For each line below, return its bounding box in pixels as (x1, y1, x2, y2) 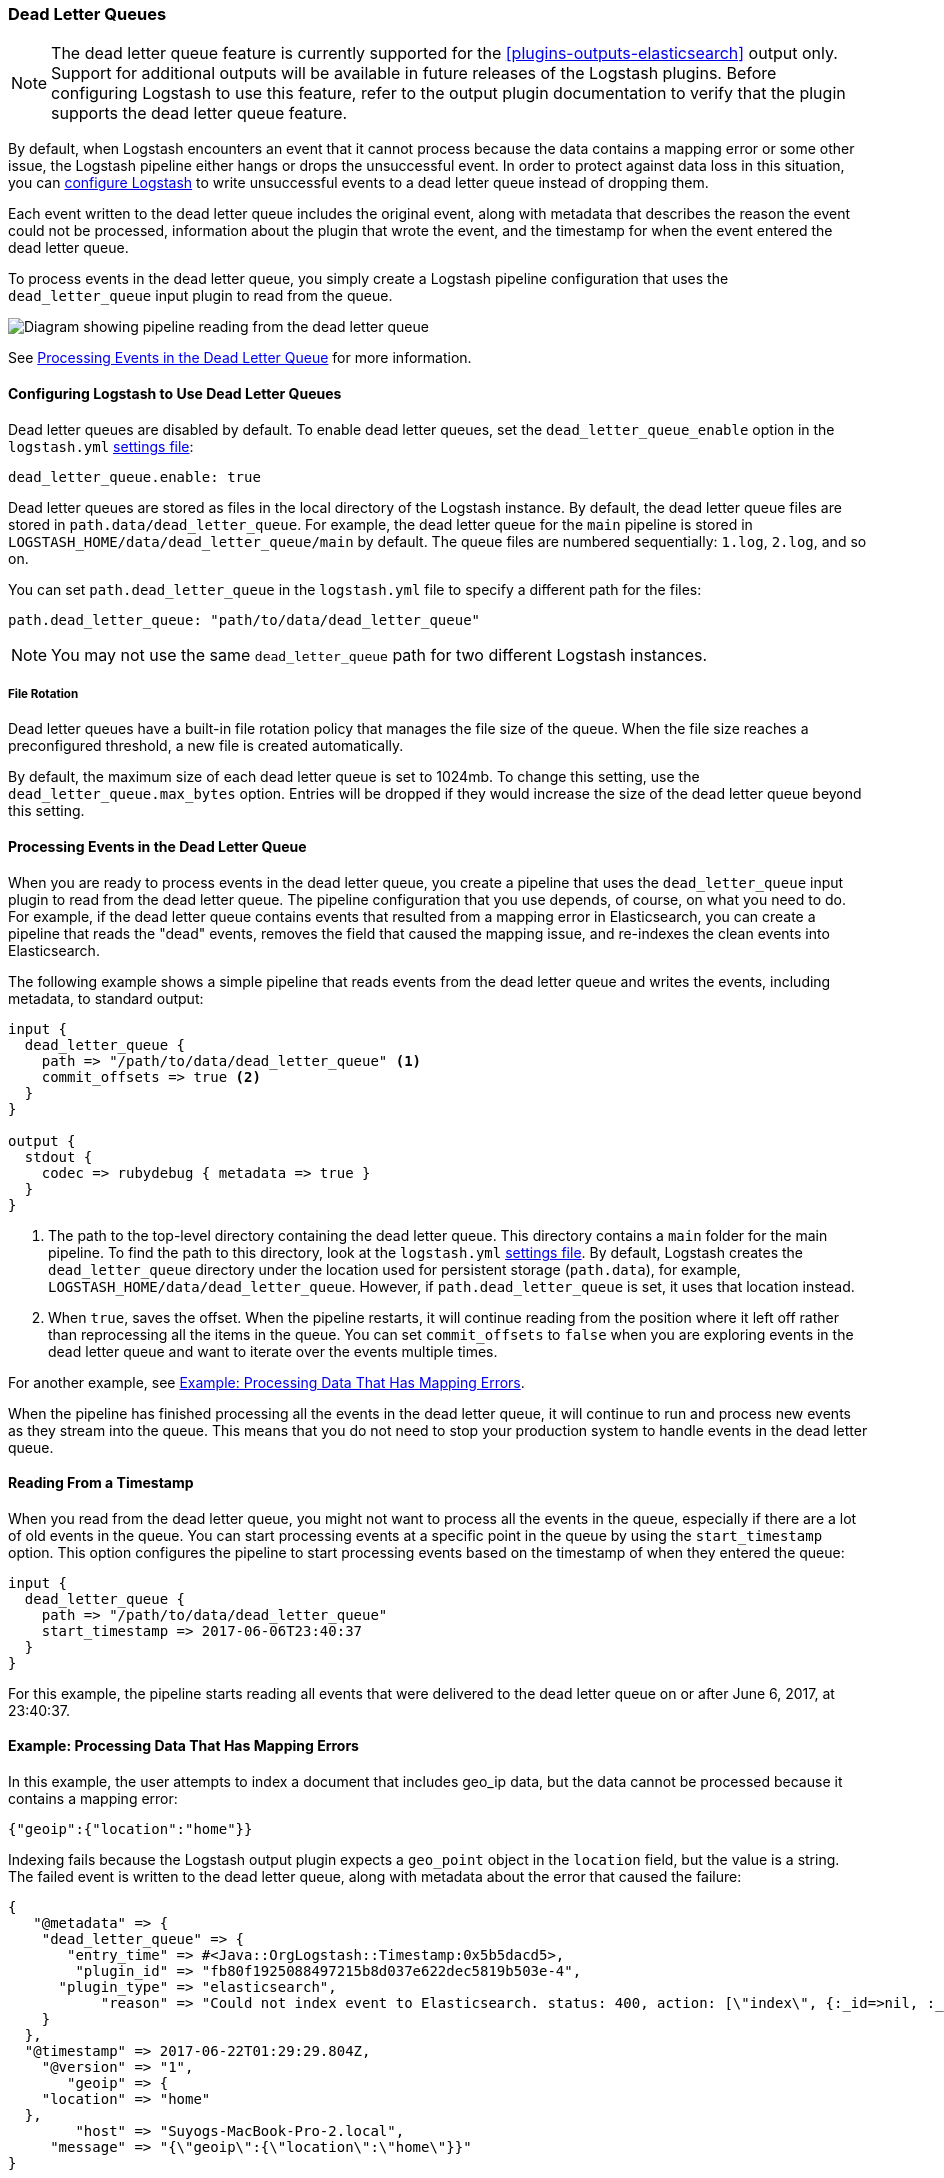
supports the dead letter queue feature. (51, 103, 348, 124)
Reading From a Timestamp (8, 1474, 194, 1492)
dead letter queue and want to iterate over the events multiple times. (48, 1342, 498, 1360)
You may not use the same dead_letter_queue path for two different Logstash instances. (51, 644, 708, 665)
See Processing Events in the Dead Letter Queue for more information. (8, 349, 472, 367)
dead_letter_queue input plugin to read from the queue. (8, 287, 393, 305)
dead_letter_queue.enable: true (8, 468, 261, 485)
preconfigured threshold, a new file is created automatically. (8, 737, 404, 755)
